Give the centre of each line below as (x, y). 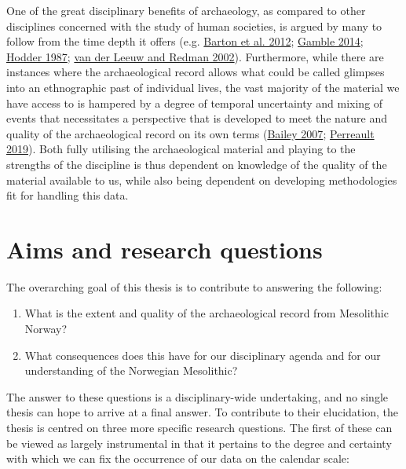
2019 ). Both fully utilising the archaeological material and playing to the (181, 149)
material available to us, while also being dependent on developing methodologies (202, 180)
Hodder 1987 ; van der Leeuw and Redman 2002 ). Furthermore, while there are (195, 56)
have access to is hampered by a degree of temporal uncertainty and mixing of (195, 103)
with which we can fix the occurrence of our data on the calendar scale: (178, 458)
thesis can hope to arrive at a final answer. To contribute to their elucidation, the (202, 412)
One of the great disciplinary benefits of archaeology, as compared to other (186, 10)
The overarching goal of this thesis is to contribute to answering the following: (194, 286)
